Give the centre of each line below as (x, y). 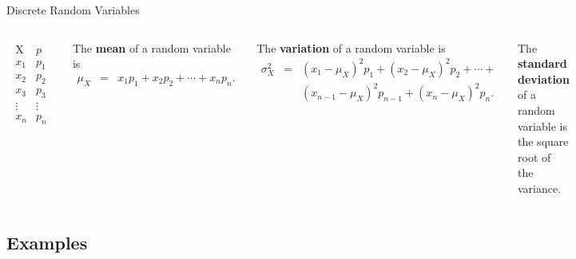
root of (534, 157)
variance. (540, 188)
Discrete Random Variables (73, 10)
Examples (47, 242)
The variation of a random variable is (351, 47)
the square (543, 141)
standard (542, 63)
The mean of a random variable (151, 47)
